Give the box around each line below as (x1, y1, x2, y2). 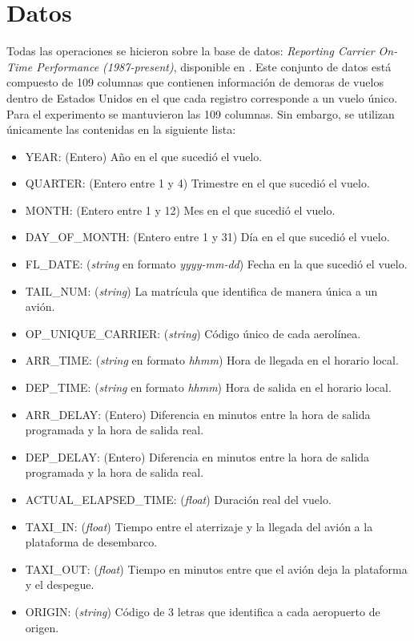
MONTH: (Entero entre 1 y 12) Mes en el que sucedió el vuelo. (25, 201, 336, 218)
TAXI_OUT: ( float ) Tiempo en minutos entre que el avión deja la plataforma (25, 560, 408, 577)
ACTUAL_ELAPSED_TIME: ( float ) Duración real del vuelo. (25, 491, 332, 507)
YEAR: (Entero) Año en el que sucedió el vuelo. (25, 147, 263, 164)
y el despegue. (25, 576, 94, 593)
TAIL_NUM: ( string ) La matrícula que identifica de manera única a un (25, 282, 378, 299)
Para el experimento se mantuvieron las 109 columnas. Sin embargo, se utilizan (6, 105, 395, 122)
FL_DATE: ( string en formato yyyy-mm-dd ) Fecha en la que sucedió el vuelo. (25, 256, 408, 272)
